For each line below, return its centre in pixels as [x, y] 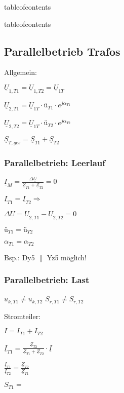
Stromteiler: [23, 316]
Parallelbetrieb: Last [47, 280]
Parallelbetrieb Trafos [62, 51]
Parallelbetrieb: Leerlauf [55, 163]
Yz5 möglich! [67, 257]
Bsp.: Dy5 [19, 257]
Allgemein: [20, 72]
